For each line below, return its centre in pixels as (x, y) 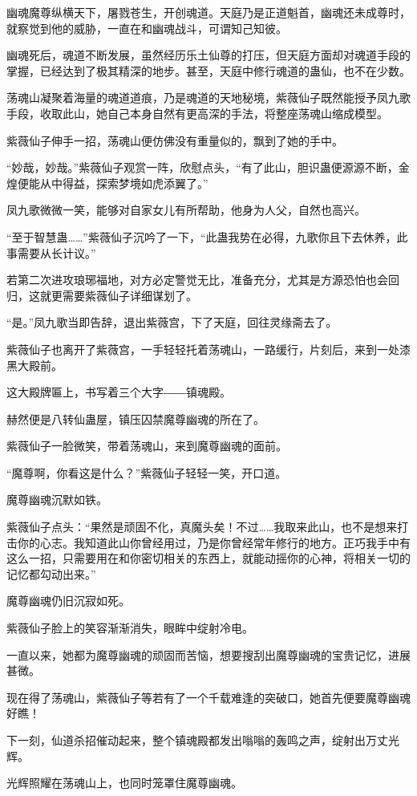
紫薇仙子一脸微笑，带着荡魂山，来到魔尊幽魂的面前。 (147, 446)
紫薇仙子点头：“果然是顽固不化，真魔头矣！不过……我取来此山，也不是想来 (202, 527)
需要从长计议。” (57, 252)
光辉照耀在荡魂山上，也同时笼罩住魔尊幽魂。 (124, 783)
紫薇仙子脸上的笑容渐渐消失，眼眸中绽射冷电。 (130, 628)
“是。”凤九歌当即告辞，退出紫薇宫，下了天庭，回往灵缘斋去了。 (172, 322)
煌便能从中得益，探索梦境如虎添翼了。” (107, 183)
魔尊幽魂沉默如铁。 (57, 500)
